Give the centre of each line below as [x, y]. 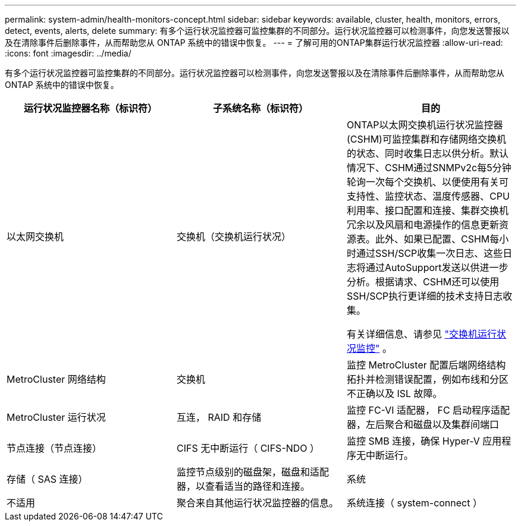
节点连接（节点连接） [54, 448]
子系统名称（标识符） [260, 108]
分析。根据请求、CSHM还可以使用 [423, 282]
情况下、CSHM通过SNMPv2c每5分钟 [429, 168]
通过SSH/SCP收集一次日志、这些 [429, 253]
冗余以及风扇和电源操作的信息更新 [423, 225]
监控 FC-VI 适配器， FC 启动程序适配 [428, 410]
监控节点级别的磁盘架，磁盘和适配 [252, 472]
